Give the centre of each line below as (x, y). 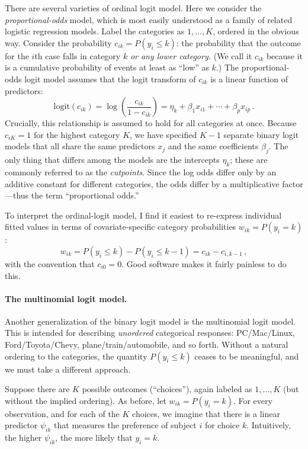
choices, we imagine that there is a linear (206, 413)
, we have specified (163, 134)
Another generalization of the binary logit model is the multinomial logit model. (150, 321)
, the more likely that (94, 437)
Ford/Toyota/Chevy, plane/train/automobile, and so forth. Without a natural (147, 344)
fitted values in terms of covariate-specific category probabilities (121, 227)
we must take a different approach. (68, 369)
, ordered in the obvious (256, 31)
